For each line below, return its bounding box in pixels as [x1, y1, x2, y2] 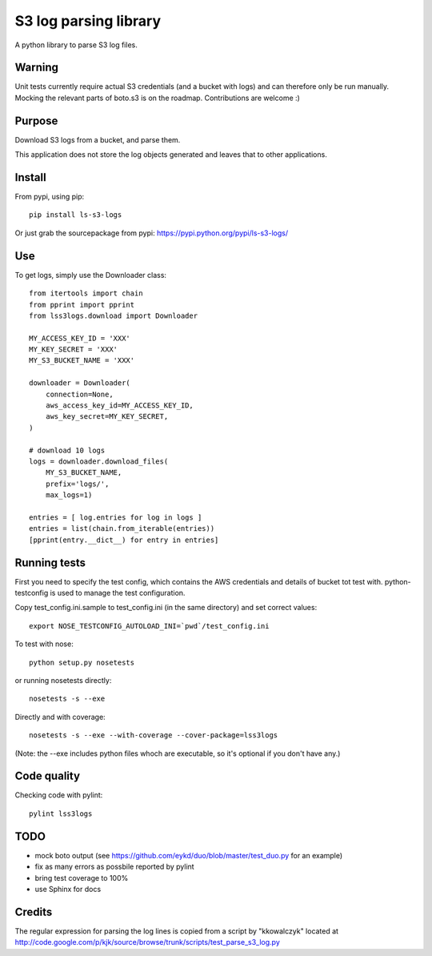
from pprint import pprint [29, 300, 135, 309]
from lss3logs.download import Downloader [29, 311, 198, 320]
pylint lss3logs [29, 809, 93, 818]
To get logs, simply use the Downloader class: [14, 270, 167, 279]
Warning [14, 61, 59, 74]
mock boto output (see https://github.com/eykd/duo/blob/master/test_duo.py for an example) [34, 850, 343, 860]
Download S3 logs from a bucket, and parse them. [14, 135, 181, 144]
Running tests [14, 556, 86, 569]
